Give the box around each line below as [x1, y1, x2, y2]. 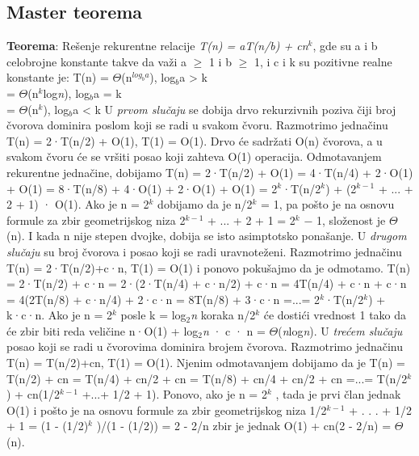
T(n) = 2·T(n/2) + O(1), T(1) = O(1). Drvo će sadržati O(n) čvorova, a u [6, 132, 383, 149]
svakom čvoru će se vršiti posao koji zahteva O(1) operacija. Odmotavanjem [6, 148, 382, 165]
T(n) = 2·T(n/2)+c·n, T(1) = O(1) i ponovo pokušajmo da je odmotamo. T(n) [6, 259, 411, 276]
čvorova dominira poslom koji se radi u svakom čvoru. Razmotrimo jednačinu [6, 116, 388, 133]
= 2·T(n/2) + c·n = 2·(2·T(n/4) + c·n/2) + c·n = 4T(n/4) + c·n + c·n [6, 275, 407, 292]
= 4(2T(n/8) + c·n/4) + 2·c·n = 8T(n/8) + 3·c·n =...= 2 [6, 290, 321, 307]
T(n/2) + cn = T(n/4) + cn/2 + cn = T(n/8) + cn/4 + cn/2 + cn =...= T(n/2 [6, 369, 408, 386]
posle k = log [120, 306, 186, 323]
